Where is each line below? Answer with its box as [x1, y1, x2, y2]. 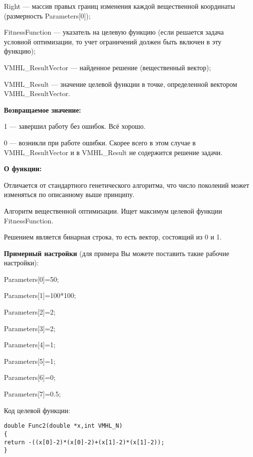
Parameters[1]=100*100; [4, 290, 76, 300]
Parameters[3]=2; [4, 323, 56, 333]
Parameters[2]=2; [4, 307, 56, 317]
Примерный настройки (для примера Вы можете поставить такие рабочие [4, 248, 230, 258]
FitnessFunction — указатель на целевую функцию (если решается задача [4, 27, 224, 37]
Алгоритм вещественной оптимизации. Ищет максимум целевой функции [4, 205, 222, 216]
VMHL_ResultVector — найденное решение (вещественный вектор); [4, 62, 211, 72]
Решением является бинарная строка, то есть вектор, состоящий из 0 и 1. [4, 232, 222, 242]
